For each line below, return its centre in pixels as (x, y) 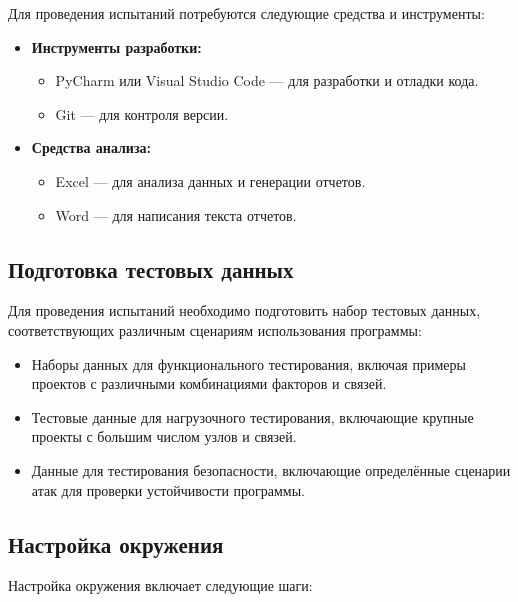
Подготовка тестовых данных (151, 268)
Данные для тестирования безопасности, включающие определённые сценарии (271, 469)
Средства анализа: (91, 147)
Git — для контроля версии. (142, 113)
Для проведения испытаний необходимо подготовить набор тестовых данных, (244, 310)
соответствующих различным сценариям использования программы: (215, 329)
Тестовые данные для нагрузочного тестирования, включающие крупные (252, 416)
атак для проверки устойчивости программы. (168, 489)
